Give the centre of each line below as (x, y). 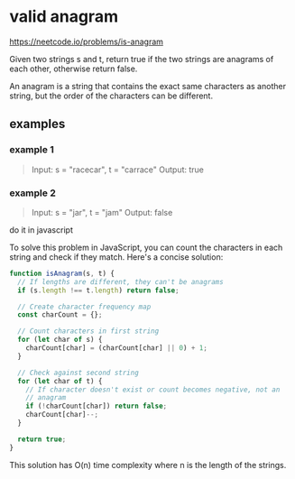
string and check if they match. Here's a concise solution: (116, 257)
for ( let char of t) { (60, 381)
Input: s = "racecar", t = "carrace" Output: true (118, 170)
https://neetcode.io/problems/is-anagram (87, 41)
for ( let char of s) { (60, 340)
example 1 (32, 150)
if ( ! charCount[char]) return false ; (97, 406)
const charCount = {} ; (60, 315)
